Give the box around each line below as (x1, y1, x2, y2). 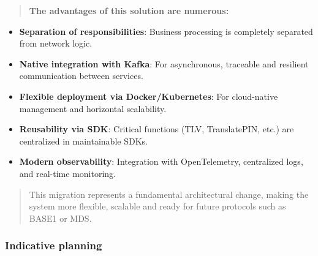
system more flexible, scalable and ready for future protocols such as (29, 200, 286, 213)
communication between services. (19, 69, 143, 82)
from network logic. (19, 37, 93, 50)
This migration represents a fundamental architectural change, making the (29, 187, 309, 200)
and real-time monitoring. (19, 167, 116, 179)
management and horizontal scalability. (19, 102, 167, 115)
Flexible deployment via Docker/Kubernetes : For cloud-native (19, 89, 278, 102)
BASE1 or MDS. (29, 211, 92, 224)
